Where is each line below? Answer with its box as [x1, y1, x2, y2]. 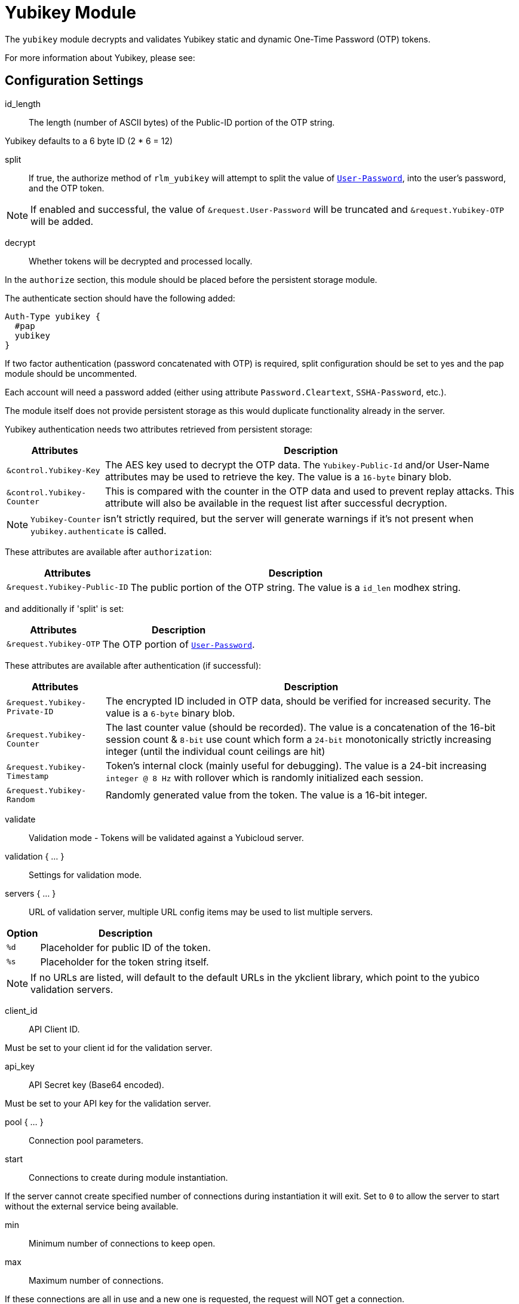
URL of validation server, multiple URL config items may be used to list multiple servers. [29, 906, 373, 917]
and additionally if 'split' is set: [5, 603, 124, 614]
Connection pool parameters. [29, 1135, 144, 1145]
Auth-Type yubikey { [5, 311, 101, 321]
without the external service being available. [5, 1201, 179, 1211]
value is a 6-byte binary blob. [106, 706, 235, 719]
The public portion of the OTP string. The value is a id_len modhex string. [130, 581, 461, 593]
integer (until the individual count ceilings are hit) [106, 745, 325, 757]
